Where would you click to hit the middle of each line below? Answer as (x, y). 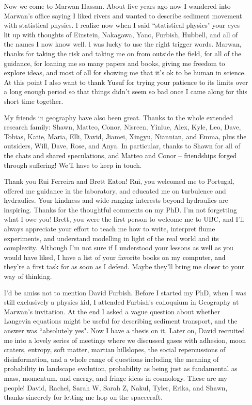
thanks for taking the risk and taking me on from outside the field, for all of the (123, 53)
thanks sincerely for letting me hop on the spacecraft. (83, 397)
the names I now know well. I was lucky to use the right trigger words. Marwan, (123, 44)
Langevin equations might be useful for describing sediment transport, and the (121, 321)
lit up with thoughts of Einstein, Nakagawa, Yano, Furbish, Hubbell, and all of (121, 34)
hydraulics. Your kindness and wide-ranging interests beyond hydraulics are (116, 200)
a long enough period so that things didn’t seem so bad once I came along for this (126, 91)
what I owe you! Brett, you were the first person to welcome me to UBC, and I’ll (124, 219)
